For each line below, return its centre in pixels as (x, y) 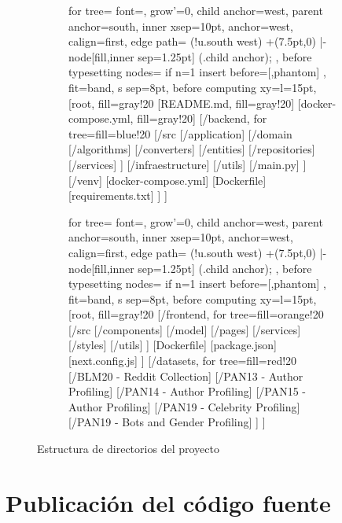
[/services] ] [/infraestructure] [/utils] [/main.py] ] (188, 164)
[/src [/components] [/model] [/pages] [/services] (185, 329)
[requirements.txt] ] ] (118, 195)
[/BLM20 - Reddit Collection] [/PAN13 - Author (186, 376)
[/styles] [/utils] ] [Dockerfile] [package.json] (173, 345)
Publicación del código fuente (168, 502)
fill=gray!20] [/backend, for (202, 118)
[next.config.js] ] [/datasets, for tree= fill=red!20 (183, 361)
